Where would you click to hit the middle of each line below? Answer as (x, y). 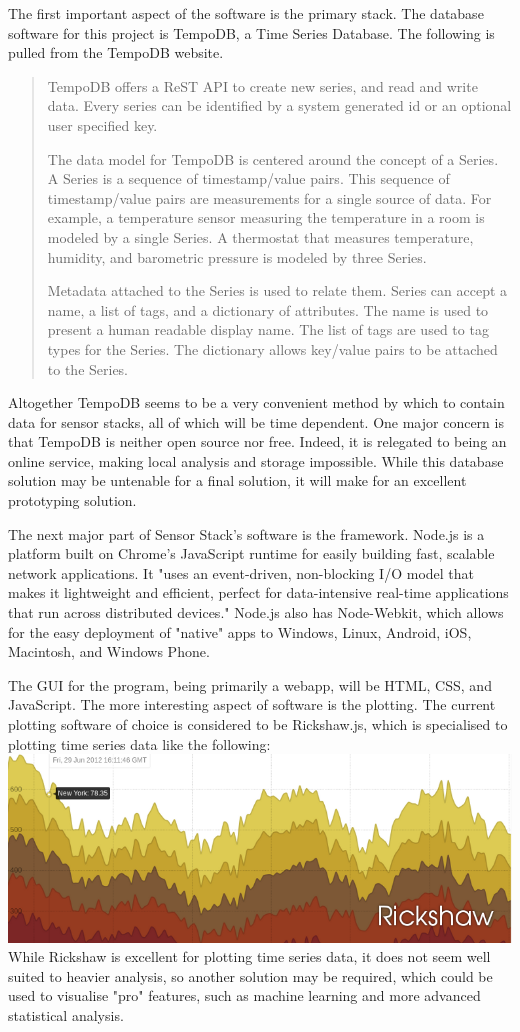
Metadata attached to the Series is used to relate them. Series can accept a (277, 290)
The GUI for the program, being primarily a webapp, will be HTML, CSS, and (250, 684)
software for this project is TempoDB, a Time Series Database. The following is (251, 32)
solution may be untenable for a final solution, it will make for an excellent (237, 480)
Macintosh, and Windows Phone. (109, 651)
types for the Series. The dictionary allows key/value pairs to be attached (272, 348)
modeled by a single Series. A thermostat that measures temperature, (260, 236)
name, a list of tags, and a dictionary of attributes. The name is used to (268, 309)
